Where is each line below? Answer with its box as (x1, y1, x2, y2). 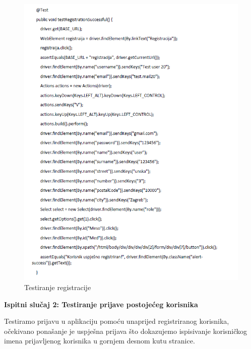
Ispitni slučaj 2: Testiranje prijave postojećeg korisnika (4, 299, 198, 309)
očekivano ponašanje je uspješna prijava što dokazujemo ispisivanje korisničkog (4, 325, 247, 336)
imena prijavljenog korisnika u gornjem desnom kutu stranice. (4, 335, 195, 346)
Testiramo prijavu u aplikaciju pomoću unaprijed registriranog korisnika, (4, 316, 229, 326)
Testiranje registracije (24, 282, 91, 292)
